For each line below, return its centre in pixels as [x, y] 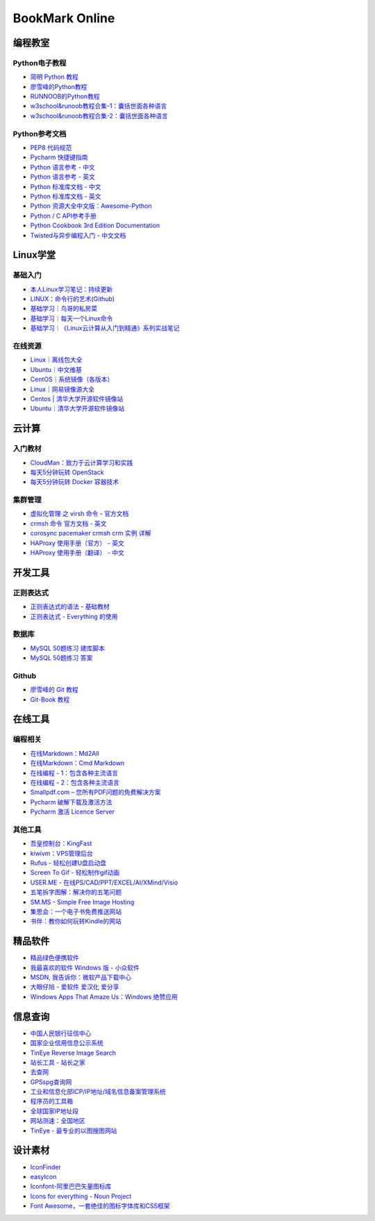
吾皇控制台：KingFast [61, 843]
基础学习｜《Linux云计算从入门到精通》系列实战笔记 [105, 328]
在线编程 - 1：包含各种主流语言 [74, 773]
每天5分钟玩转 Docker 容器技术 [75, 482]
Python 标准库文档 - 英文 [66, 196]
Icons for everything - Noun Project [81, 1196]
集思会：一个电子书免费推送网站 [76, 912]
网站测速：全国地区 [58, 1121]
